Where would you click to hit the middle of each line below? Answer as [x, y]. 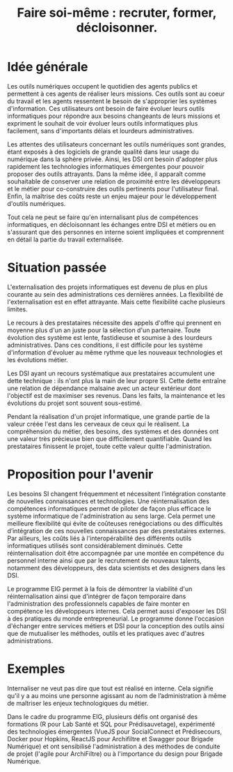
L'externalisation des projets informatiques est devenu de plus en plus [107, 287]
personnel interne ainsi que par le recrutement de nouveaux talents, [104, 561]
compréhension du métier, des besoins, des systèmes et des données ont [113, 431]
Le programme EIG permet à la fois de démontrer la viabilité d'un [100, 588]
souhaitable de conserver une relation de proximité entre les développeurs [114, 181]
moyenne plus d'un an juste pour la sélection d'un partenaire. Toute [104, 330]
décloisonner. [117, 28]
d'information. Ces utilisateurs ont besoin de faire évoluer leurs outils [106, 108]
